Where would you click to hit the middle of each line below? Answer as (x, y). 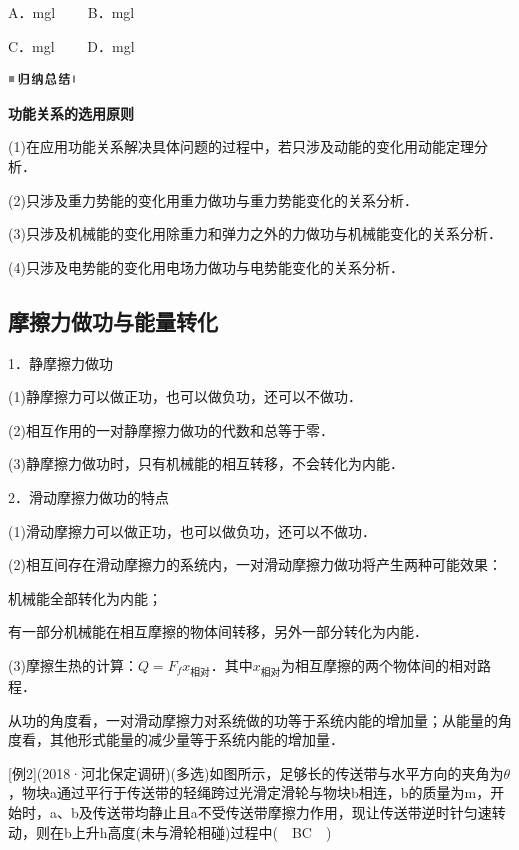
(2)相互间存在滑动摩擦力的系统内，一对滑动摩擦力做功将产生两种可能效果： (255, 564)
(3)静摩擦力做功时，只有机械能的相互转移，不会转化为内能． (206, 463)
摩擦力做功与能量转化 (113, 320)
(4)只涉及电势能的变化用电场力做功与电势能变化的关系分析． (206, 266)
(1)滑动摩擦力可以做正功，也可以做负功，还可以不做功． (192, 530)
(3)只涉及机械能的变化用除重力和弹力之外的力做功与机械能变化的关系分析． (255, 233)
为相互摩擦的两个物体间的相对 (379, 664)
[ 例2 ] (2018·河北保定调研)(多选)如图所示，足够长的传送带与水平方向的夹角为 (256, 772)
